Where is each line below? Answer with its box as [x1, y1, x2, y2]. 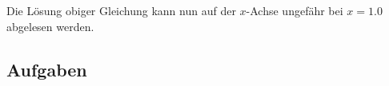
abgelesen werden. [6, 18, 94, 34]
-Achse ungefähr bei [246, 2, 343, 18]
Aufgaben [6, 57, 87, 81]
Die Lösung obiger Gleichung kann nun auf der [6, 2, 236, 18]
